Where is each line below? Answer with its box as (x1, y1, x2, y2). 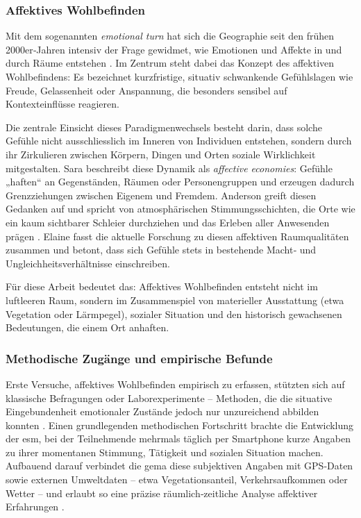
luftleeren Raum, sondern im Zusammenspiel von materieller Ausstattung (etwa (6, 292, 344, 307)
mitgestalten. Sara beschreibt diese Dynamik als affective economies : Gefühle (6, 160, 333, 175)
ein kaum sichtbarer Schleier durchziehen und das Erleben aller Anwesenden (6, 215, 330, 229)
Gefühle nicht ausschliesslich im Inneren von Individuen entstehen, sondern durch (6, 133, 352, 148)
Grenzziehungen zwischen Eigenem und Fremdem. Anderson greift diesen (6, 187, 317, 202)
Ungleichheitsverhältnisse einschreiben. (6, 256, 170, 270)
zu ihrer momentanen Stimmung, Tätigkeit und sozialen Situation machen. (6, 444, 324, 459)
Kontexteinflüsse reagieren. (6, 97, 119, 111)
